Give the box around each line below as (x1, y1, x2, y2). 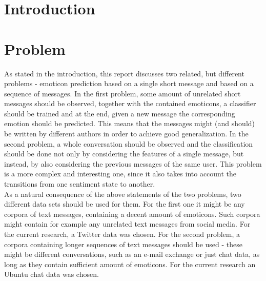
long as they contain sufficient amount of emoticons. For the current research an (4, 258, 256, 269)
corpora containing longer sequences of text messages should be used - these (4, 238, 243, 249)
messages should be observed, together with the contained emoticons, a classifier (4, 98, 256, 109)
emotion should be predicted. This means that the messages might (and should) (4, 118, 255, 129)
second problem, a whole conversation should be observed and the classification (4, 138, 253, 149)
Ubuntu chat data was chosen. (4, 269, 99, 279)
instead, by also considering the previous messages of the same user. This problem (4, 158, 262, 169)
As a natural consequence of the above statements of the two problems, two (4, 188, 241, 199)
